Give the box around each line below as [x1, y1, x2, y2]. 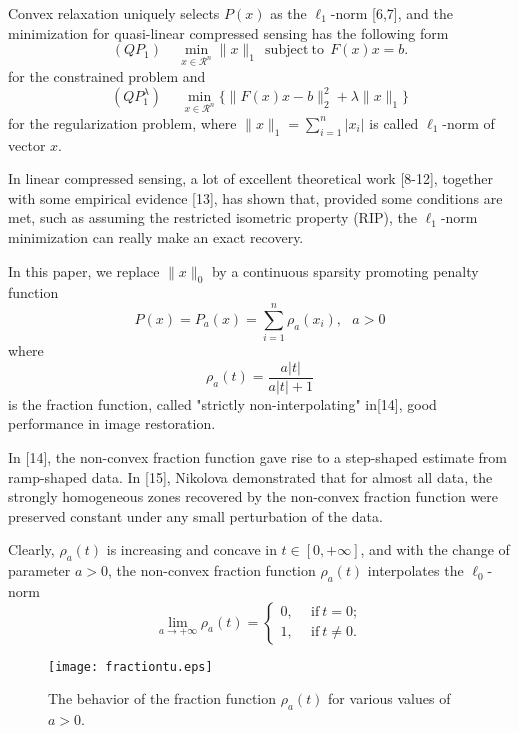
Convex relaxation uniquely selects [8, 3, 220, 23]
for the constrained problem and [8, 65, 206, 86]
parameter [8, 560, 71, 581]
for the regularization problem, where [8, 112, 237, 133]
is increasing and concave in [106, 539, 277, 560]
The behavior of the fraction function [48, 688, 277, 709]
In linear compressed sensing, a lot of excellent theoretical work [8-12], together [8, 168, 494, 189]
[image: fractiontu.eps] [48, 659, 213, 674]
